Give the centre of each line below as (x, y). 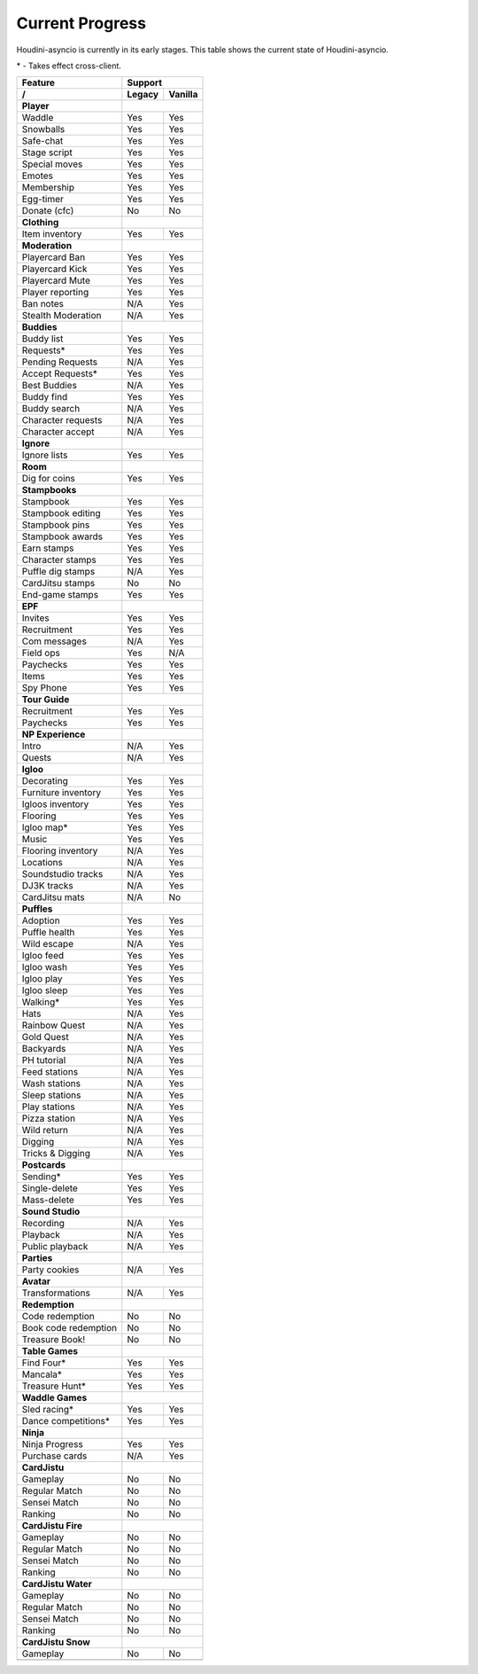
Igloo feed (43, 956)
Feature (39, 82)
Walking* (41, 1002)
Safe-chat (42, 141)
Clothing (40, 223)
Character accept (58, 432)
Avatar (36, 1281)
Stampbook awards (62, 536)
